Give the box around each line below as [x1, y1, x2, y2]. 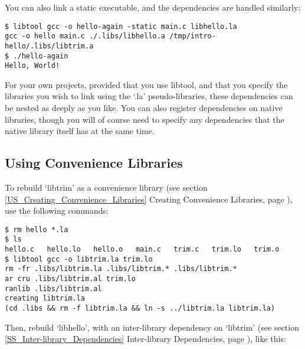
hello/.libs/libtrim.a [5, 41, 94, 50]
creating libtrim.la [5, 294, 86, 303]
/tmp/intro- [169, 32, 216, 41]
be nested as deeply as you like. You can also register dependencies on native [5, 102, 283, 114]
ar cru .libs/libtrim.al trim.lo [5, 275, 136, 283]
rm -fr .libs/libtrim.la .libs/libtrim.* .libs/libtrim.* [5, 265, 237, 273]
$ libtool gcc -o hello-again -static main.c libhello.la [5, 22, 237, 31]
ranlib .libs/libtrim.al [5, 284, 102, 293]
